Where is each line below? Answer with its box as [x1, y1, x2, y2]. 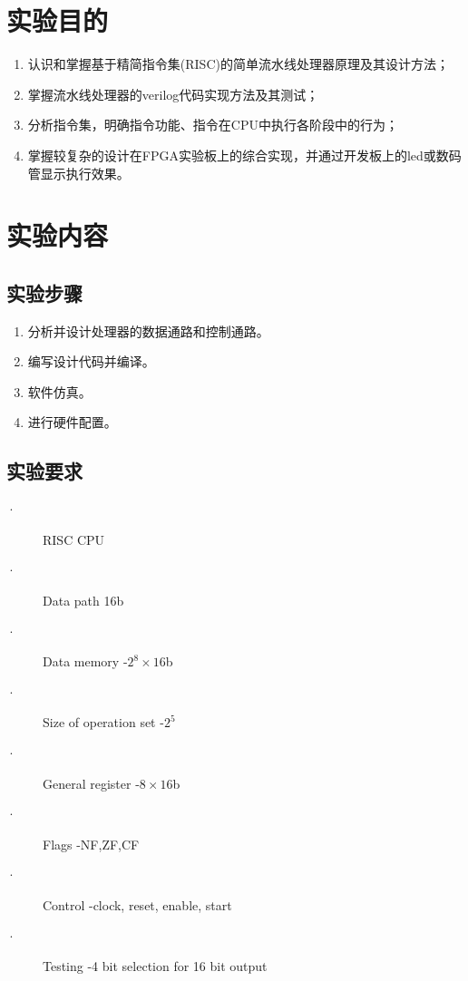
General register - [43, 773, 140, 792]
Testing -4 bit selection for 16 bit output [43, 957, 268, 976]
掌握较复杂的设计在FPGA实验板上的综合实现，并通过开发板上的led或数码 [27, 145, 462, 164]
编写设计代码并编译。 [27, 352, 155, 371]
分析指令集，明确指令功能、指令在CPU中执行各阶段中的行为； [27, 115, 398, 134]
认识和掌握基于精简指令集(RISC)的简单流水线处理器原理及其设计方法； [27, 54, 449, 73]
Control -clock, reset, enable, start [43, 895, 232, 914]
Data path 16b [43, 591, 124, 610]
